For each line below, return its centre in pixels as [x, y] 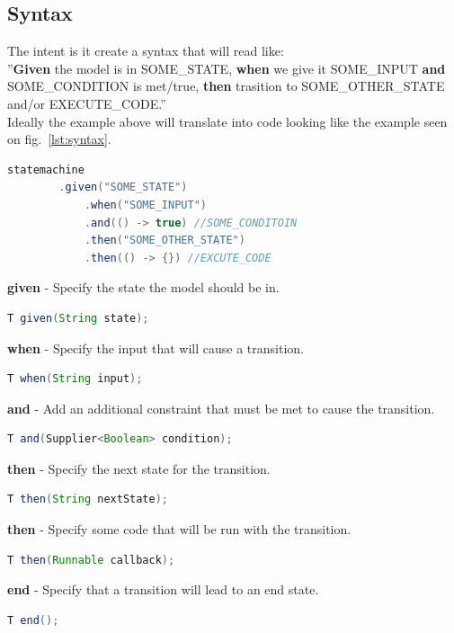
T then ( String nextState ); [88, 499]
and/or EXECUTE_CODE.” [87, 103]
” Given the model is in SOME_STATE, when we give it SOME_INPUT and [227, 68]
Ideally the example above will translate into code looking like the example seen [227, 121]
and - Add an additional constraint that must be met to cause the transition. [221, 408]
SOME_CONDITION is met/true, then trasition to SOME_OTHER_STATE [226, 86]
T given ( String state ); [78, 318]
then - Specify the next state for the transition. [139, 468]
